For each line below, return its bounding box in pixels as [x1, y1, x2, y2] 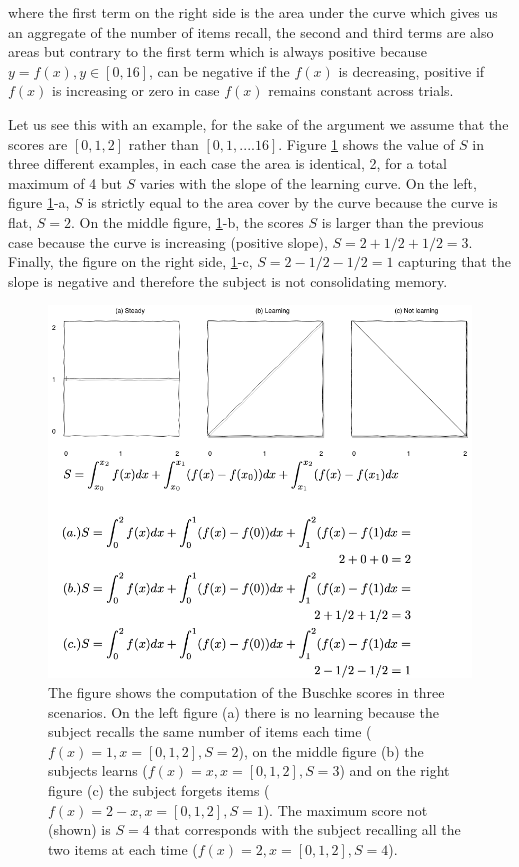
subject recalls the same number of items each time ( [48, 721, 372, 742]
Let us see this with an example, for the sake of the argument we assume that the [8, 113, 509, 134]
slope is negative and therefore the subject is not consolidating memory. [8, 270, 448, 291]
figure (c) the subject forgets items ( [48, 780, 270, 801]
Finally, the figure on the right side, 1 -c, [8, 251, 253, 272]
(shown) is [48, 819, 111, 840]
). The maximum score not [263, 799, 428, 820]
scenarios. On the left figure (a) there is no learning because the [48, 701, 439, 722]
